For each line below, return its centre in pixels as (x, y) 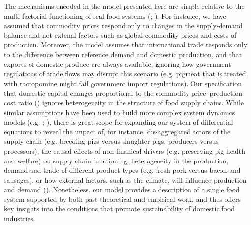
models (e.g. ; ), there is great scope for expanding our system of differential (119, 122)
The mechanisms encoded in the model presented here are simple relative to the (124, 6)
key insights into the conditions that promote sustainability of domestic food (120, 209)
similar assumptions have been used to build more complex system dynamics (120, 112)
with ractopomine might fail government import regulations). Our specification (123, 83)
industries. (20, 218)
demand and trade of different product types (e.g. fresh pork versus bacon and (122, 170)
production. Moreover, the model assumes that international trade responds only (126, 45)
